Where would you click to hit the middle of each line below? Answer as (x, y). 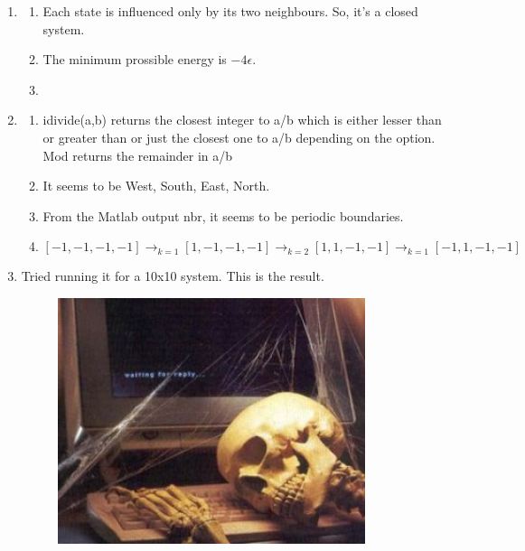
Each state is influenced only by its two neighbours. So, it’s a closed (230, 11)
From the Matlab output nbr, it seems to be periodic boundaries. (223, 215)
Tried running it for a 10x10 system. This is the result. (173, 276)
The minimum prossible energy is (135, 59)
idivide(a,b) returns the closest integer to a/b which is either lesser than (242, 120)
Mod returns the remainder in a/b (138, 155)
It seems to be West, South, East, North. (156, 186)
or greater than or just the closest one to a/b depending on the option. (239, 137)
